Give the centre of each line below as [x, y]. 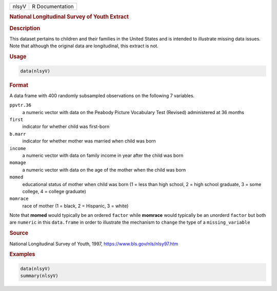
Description [25, 28]
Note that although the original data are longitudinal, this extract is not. [84, 46]
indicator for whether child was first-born [66, 126]
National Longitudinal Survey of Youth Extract [69, 17]
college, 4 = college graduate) [54, 191]
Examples [22, 254]
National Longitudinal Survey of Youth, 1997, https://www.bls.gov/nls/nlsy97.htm [94, 244]
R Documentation [53, 6]
